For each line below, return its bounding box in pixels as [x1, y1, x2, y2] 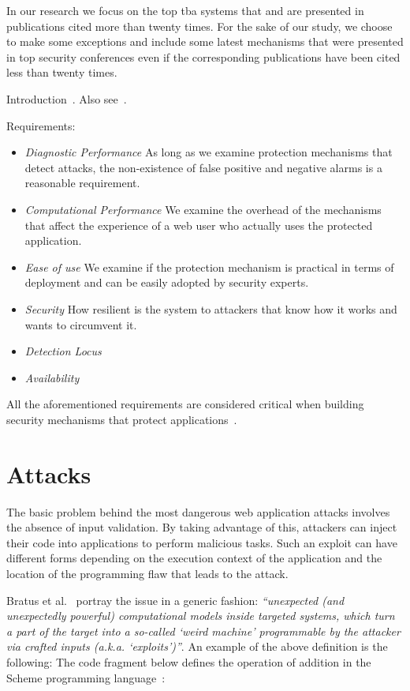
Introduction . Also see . [6, 90, 127, 107]
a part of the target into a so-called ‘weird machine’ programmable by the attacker [6, 622, 401, 639]
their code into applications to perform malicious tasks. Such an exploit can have [6, 534, 397, 550]
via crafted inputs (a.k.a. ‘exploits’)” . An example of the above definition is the [6, 638, 388, 655]
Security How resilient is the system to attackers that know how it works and [24, 300, 397, 317]
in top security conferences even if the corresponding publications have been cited [6, 48, 401, 65]
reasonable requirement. [24, 175, 140, 191]
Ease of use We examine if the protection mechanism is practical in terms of [24, 258, 394, 275]
